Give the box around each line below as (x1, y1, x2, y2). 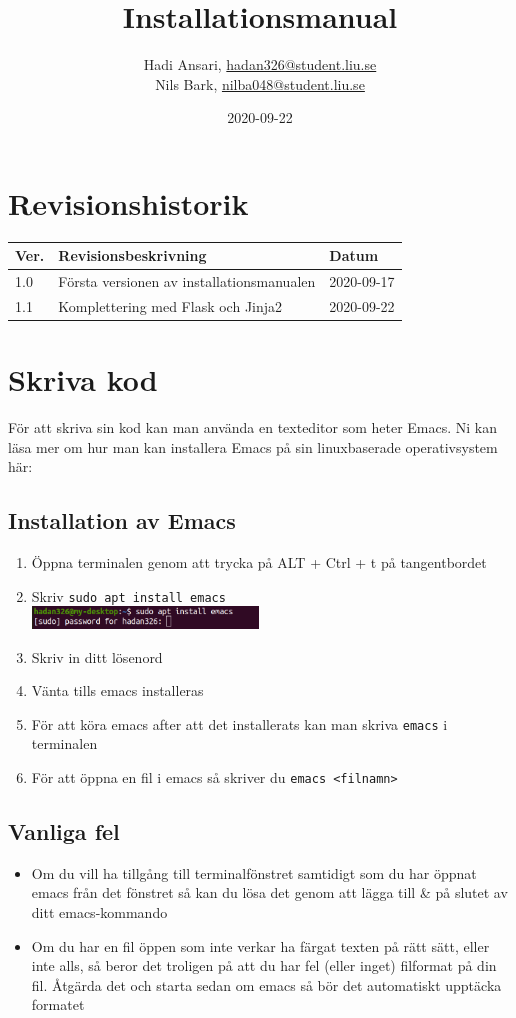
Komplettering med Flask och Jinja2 (58, 296, 283, 317)
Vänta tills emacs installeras (31, 680, 204, 701)
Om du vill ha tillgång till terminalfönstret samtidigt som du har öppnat (31, 862, 477, 883)
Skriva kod (8, 359, 158, 400)
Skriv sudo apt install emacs (31, 585, 226, 606)
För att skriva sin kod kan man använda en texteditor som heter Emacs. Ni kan (8, 417, 497, 438)
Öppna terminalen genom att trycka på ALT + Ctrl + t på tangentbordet (31, 552, 487, 573)
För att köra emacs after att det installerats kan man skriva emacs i (31, 713, 448, 734)
